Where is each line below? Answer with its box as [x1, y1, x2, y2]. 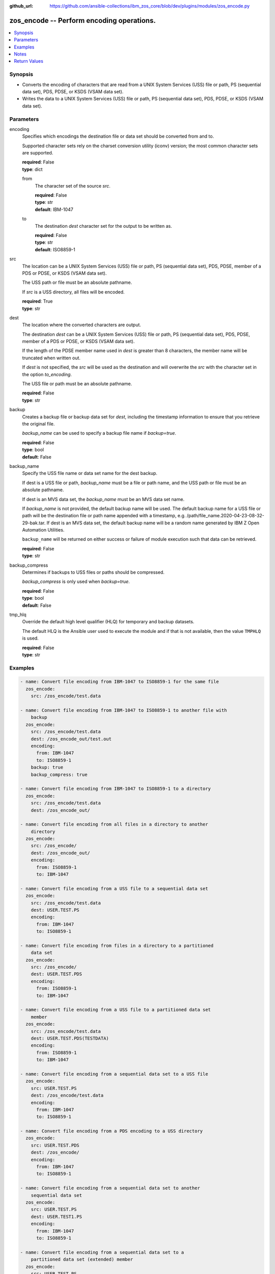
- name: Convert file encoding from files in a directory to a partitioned [20, 943, 214, 948]
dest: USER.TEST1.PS [31, 1213, 82, 1219]
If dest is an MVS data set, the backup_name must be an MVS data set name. [22, 496, 185, 502]
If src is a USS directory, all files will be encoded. [22, 288, 125, 295]
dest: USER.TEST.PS [31, 907, 80, 913]
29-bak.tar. [22, 520, 46, 526]
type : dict [22, 166, 43, 172]
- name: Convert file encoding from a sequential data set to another [20, 1185, 201, 1191]
